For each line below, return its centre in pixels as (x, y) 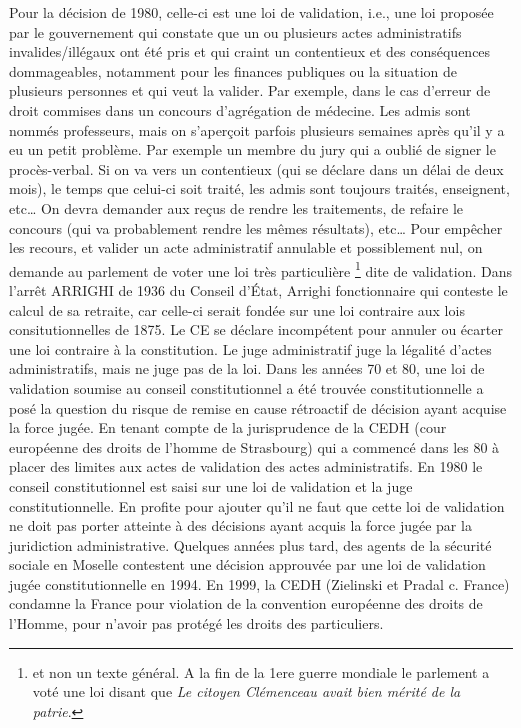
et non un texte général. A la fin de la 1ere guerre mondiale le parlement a (261, 671)
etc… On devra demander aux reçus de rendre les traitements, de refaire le (236, 207)
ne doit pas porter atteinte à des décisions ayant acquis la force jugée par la (240, 525)
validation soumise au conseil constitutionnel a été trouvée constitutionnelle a (246, 387)
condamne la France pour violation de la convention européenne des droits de (246, 603)
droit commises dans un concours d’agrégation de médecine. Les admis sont (240, 109)
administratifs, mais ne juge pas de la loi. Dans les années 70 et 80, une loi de (247, 368)
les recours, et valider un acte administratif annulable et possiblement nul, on (246, 247)
